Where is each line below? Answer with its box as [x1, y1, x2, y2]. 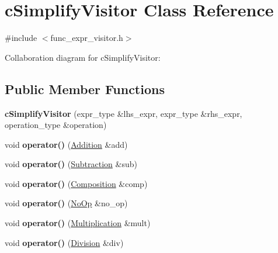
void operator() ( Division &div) [5, 236, 124, 248]
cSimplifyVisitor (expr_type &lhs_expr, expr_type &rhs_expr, [5, 107, 242, 119]
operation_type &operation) [5, 119, 107, 131]
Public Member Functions [5, 79, 165, 98]
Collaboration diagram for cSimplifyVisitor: [5, 51, 161, 63]
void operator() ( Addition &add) [5, 138, 128, 150]
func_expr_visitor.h [50, 32, 123, 44]
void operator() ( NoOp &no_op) [5, 197, 128, 209]
